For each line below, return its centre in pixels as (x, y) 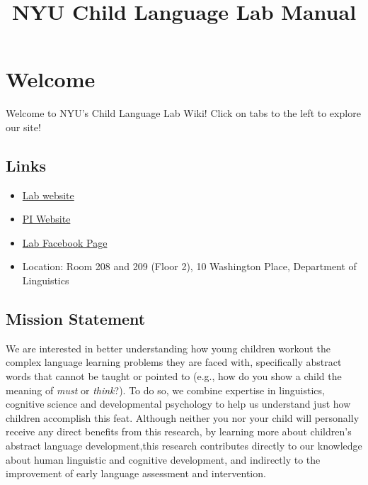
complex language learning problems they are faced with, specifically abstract (174, 362)
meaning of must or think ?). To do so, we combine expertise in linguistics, (165, 390)
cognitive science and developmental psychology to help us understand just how (178, 404)
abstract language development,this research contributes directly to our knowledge (184, 446)
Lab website (48, 195)
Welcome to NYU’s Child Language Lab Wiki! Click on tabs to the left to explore (183, 113)
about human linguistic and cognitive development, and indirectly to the (163, 459)
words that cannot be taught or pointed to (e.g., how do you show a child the (174, 376)
